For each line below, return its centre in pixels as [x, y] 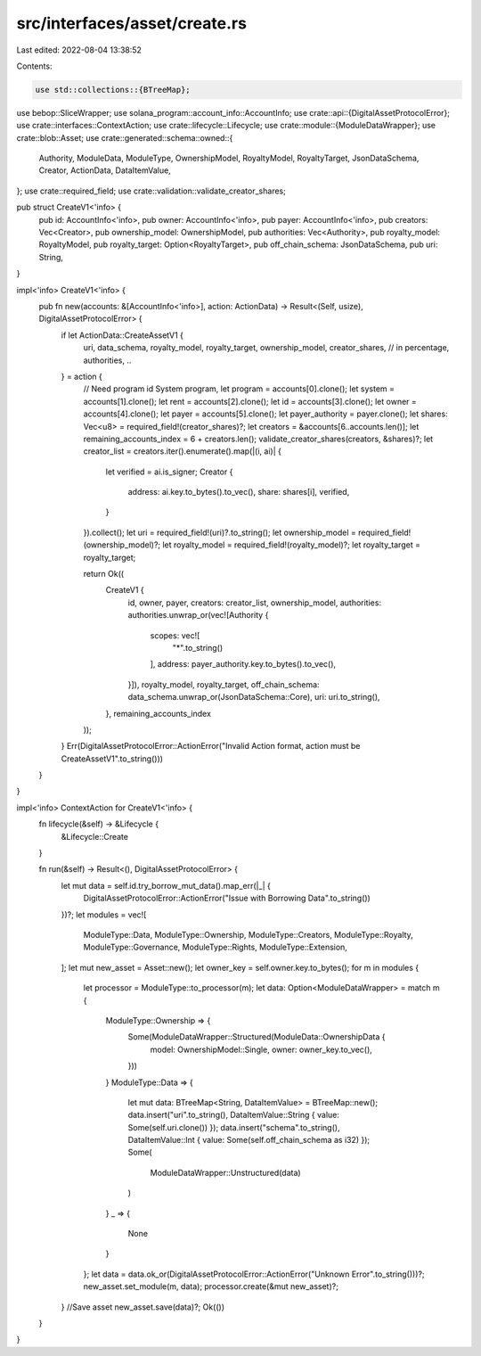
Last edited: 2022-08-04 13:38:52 [79, 50]
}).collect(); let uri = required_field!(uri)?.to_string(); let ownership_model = [220, 532]
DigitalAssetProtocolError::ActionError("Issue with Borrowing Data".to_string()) [227, 898]
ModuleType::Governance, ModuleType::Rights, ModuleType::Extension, [215, 947]
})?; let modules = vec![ [104, 915]
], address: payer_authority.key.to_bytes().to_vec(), [243, 664]
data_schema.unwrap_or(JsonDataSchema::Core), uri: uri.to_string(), [254, 697]
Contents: [34, 66]
